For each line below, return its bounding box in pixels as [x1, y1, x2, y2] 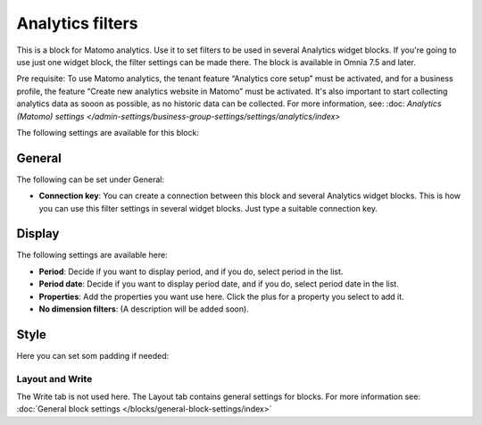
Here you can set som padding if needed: [16, 350, 170, 361]
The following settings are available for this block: [16, 127, 200, 137]
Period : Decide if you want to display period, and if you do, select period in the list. [38, 266, 344, 277]
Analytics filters [16, 13, 138, 33]
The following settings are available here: [16, 250, 169, 261]
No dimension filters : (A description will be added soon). [38, 304, 249, 314]
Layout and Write [16, 372, 93, 385]
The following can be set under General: [16, 174, 165, 185]
